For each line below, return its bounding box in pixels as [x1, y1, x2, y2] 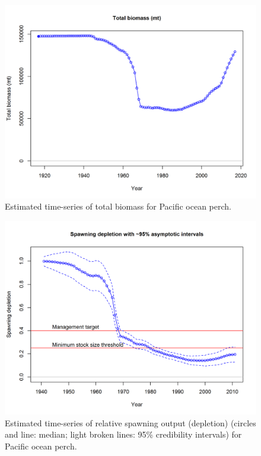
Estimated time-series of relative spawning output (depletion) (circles [5, 416, 256, 429]
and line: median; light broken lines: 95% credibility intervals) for [5, 428, 242, 441]
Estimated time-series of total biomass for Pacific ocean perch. [5, 200, 231, 213]
